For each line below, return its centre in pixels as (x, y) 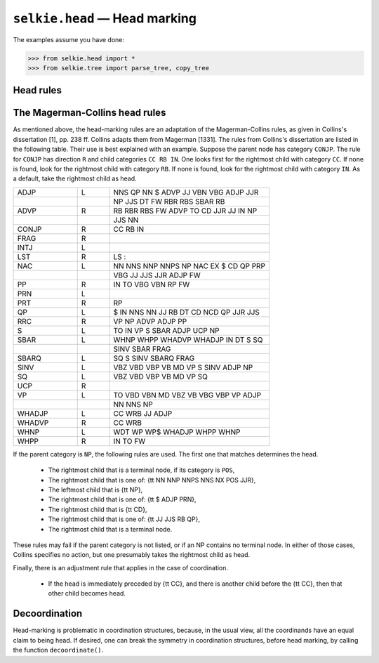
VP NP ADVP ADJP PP (150, 321)
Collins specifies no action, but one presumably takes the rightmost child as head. (132, 555)
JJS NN (126, 220)
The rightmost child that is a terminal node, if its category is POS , (141, 470)
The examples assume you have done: (69, 39)
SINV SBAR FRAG (142, 349)
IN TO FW (129, 441)
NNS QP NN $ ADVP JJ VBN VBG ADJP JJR (186, 192)
